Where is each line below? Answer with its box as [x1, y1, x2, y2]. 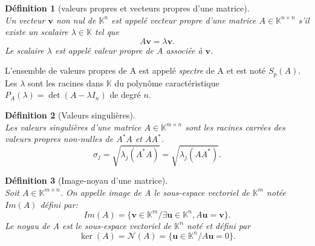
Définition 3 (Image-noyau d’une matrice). [5, 174, 168, 187]
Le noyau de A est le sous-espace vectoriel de [5, 219, 172, 231]
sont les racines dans [27, 76, 104, 89]
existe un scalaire [5, 25, 68, 38]
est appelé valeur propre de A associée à [54, 44, 203, 56]
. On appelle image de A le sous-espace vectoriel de [60, 186, 250, 198]
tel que [94, 25, 120, 38]
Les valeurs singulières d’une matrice [5, 120, 141, 133]
